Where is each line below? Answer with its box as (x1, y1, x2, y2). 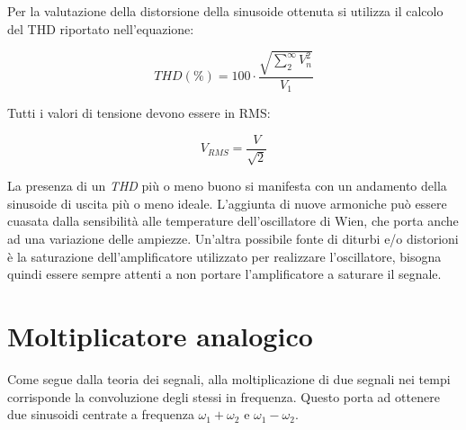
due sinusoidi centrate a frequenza (7, 405, 194, 424)
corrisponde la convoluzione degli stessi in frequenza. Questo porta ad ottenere (7, 387, 440, 406)
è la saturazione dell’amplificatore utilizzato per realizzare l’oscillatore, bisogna (7, 246, 442, 265)
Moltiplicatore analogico (7, 318, 313, 354)
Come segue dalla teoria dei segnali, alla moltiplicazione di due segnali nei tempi (7, 369, 451, 388)
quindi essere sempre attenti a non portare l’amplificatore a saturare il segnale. (7, 264, 442, 283)
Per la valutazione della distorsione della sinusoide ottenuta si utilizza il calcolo (7, 2, 444, 20)
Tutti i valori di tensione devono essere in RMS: (7, 103, 271, 122)
